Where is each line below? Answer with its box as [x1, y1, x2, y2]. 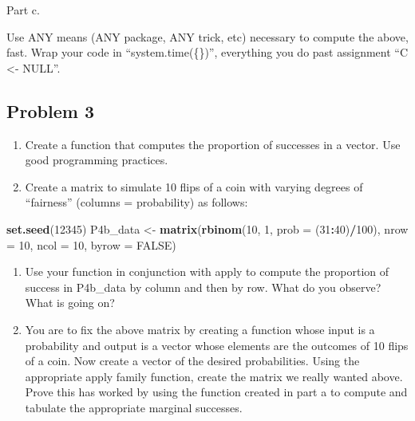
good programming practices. [25, 151, 168, 168]
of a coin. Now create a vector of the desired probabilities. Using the [25, 352, 360, 369]
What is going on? [25, 294, 115, 311]
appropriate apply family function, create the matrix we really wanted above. [25, 368, 403, 384]
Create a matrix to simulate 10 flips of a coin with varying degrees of [25, 178, 363, 195]
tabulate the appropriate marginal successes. [25, 399, 243, 415]
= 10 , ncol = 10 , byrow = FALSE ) [6, 236, 176, 253]
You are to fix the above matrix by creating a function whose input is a [25, 321, 375, 337]
